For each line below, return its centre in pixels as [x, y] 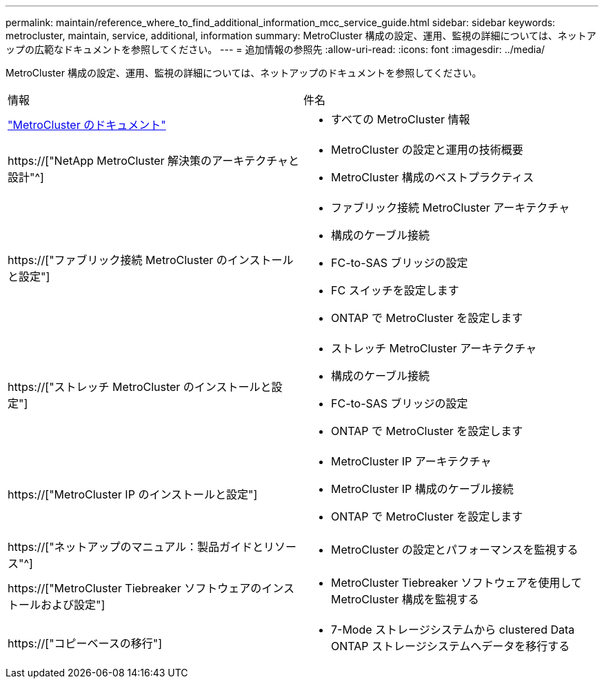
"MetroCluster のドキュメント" [87, 125]
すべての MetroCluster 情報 [401, 119]
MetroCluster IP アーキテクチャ [411, 461]
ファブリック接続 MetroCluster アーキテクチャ [451, 208]
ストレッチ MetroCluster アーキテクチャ [434, 348]
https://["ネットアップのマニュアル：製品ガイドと [136, 547]
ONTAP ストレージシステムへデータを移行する [451, 646]
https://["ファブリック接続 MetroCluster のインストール [151, 260]
